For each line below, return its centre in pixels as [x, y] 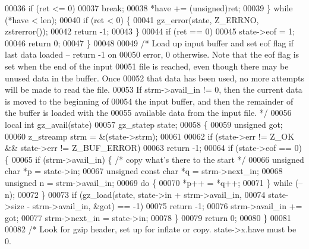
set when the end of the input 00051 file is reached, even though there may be [147, 66]
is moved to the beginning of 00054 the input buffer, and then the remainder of [149, 101]
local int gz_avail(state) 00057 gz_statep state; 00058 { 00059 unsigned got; [144, 124]
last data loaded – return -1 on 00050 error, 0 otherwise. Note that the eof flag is [152, 54]
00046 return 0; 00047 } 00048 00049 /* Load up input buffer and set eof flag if [149, 42]
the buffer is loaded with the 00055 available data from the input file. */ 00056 [148, 113]
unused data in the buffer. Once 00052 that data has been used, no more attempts [154, 78]
